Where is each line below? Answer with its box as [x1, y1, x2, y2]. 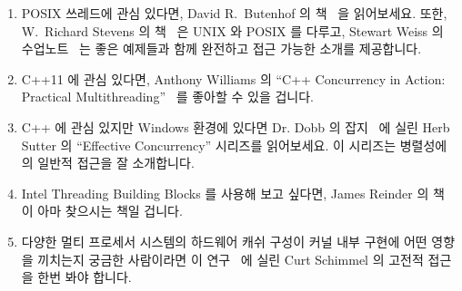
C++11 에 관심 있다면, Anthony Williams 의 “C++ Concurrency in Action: [21, 69, 446, 88]
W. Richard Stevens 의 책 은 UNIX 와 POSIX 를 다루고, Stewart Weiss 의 [21, 21, 444, 40]
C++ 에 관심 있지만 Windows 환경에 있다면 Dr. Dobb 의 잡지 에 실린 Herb [21, 117, 450, 136]
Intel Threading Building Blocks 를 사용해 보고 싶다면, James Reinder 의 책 [21, 183, 445, 202]
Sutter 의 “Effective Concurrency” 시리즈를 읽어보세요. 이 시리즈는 [21, 135, 397, 154]
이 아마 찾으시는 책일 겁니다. [21, 201, 183, 220]
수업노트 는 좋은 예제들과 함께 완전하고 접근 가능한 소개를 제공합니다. [21, 39, 422, 58]
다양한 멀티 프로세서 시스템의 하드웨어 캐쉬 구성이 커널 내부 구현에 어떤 [21, 231, 427, 250]
